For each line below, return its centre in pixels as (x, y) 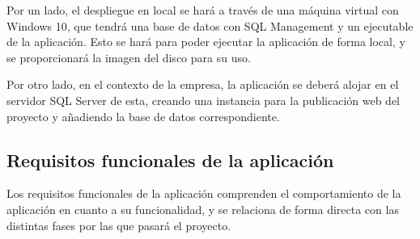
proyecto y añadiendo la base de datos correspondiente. (143, 116)
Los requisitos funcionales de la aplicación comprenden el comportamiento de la (204, 193)
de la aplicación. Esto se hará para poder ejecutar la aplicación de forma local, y (206, 42)
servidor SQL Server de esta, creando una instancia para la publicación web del (204, 100)
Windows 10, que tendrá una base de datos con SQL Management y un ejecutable (210, 25)
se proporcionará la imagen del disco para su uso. (129, 57)
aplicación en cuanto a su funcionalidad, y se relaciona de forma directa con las (203, 209)
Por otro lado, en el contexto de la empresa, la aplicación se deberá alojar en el (203, 84)
